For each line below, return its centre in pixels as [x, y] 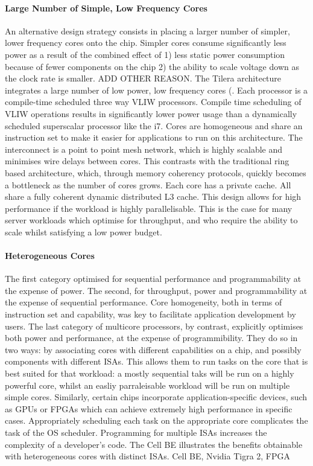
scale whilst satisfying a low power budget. [84, 231]
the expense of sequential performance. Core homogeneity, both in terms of [144, 302]
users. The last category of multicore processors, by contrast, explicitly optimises [154, 326]
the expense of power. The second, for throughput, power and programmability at [156, 290]
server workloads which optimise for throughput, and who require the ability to [151, 220]
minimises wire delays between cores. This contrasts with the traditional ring [147, 161]
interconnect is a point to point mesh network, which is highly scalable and [144, 149]
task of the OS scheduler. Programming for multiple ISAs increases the [136, 432]
